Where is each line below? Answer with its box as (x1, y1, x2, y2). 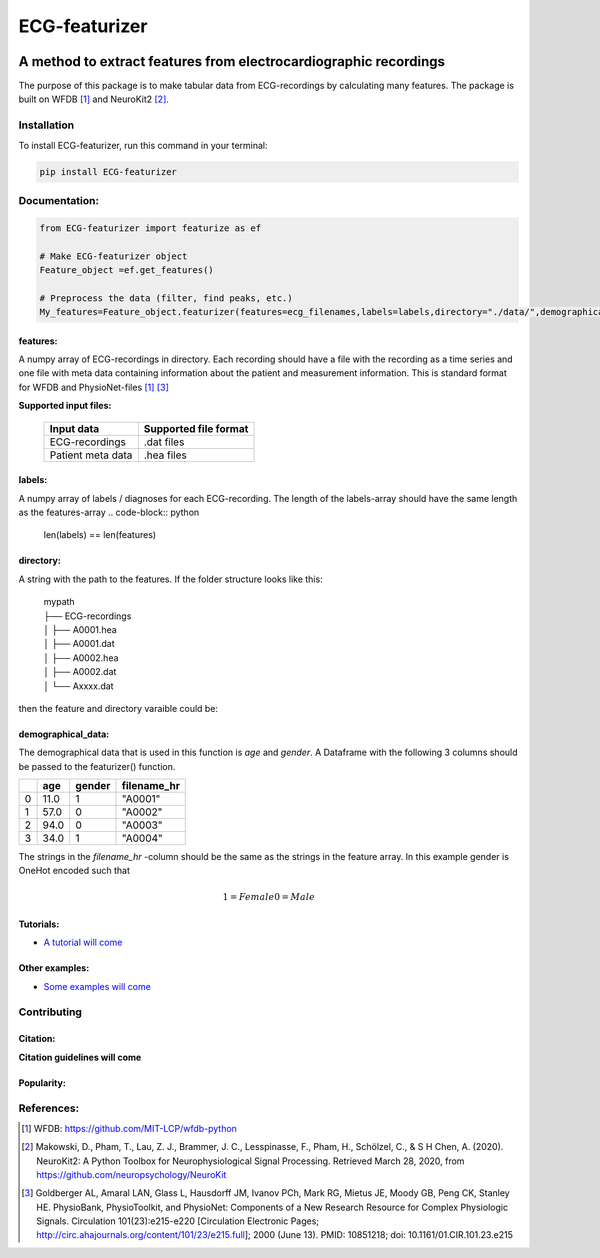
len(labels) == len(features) (43, 529, 157, 541)
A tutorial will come (43, 936, 123, 949)
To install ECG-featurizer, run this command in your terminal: (18, 139, 269, 151)
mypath (43, 596, 75, 608)
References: (18, 1101, 80, 1115)
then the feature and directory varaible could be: (18, 702, 219, 714)
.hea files (143, 448, 187, 462)
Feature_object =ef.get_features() (39, 264, 214, 275)
